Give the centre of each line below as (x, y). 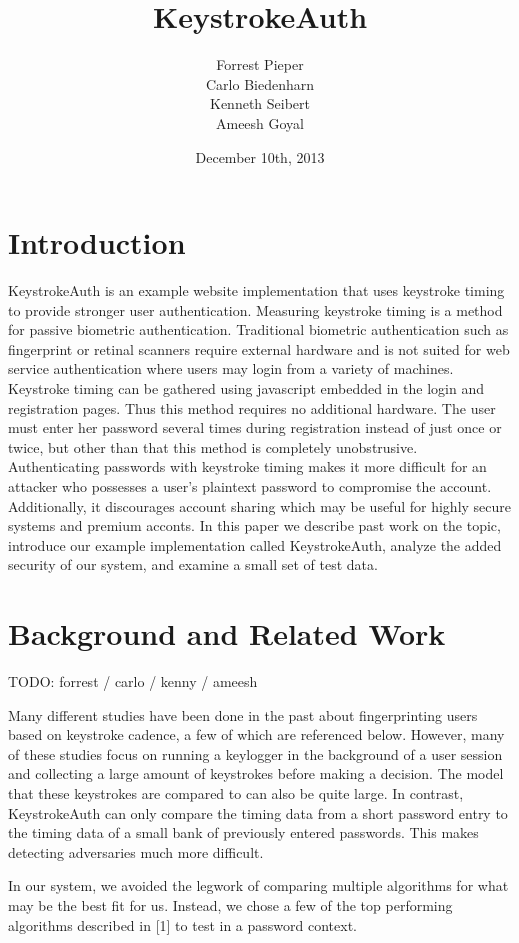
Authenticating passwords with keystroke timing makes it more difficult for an (247, 466)
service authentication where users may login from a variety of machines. (231, 368)
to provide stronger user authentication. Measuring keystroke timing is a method (255, 309)
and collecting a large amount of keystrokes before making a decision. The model (256, 773)
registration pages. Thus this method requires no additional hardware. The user (252, 407)
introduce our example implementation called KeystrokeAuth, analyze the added (255, 544)
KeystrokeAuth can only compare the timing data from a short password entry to (258, 812)
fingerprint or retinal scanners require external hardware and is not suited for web (259, 348)
